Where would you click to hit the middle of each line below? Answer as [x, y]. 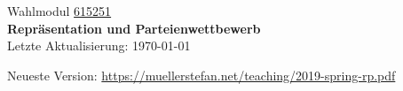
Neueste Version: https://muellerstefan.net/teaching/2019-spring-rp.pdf [201, 75]
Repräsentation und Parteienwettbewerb [134, 28]
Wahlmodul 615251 [59, 11]
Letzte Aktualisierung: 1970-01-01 [99, 45]
